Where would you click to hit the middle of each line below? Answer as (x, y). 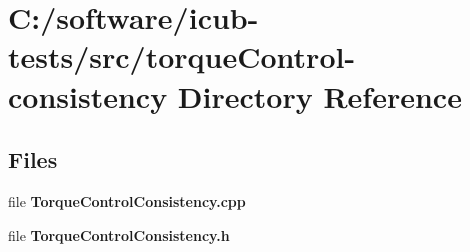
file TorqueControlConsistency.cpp (127, 200)
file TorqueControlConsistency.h (119, 234)
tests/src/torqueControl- (182, 56)
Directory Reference (319, 95)
